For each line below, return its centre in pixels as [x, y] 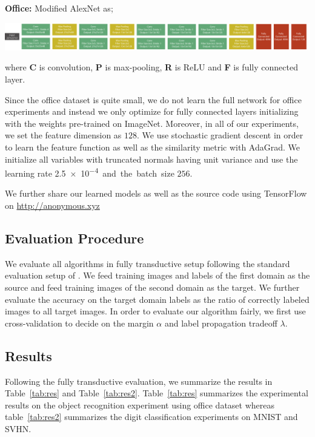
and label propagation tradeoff [221, 323]
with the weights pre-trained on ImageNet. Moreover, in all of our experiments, [152, 123]
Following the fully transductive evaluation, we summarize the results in [139, 381]
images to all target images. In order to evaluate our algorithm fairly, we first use [155, 311]
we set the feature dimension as [63, 135]
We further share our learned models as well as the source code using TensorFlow [156, 193]
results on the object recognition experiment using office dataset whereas [140, 405]
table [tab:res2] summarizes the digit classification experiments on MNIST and [151, 417]
